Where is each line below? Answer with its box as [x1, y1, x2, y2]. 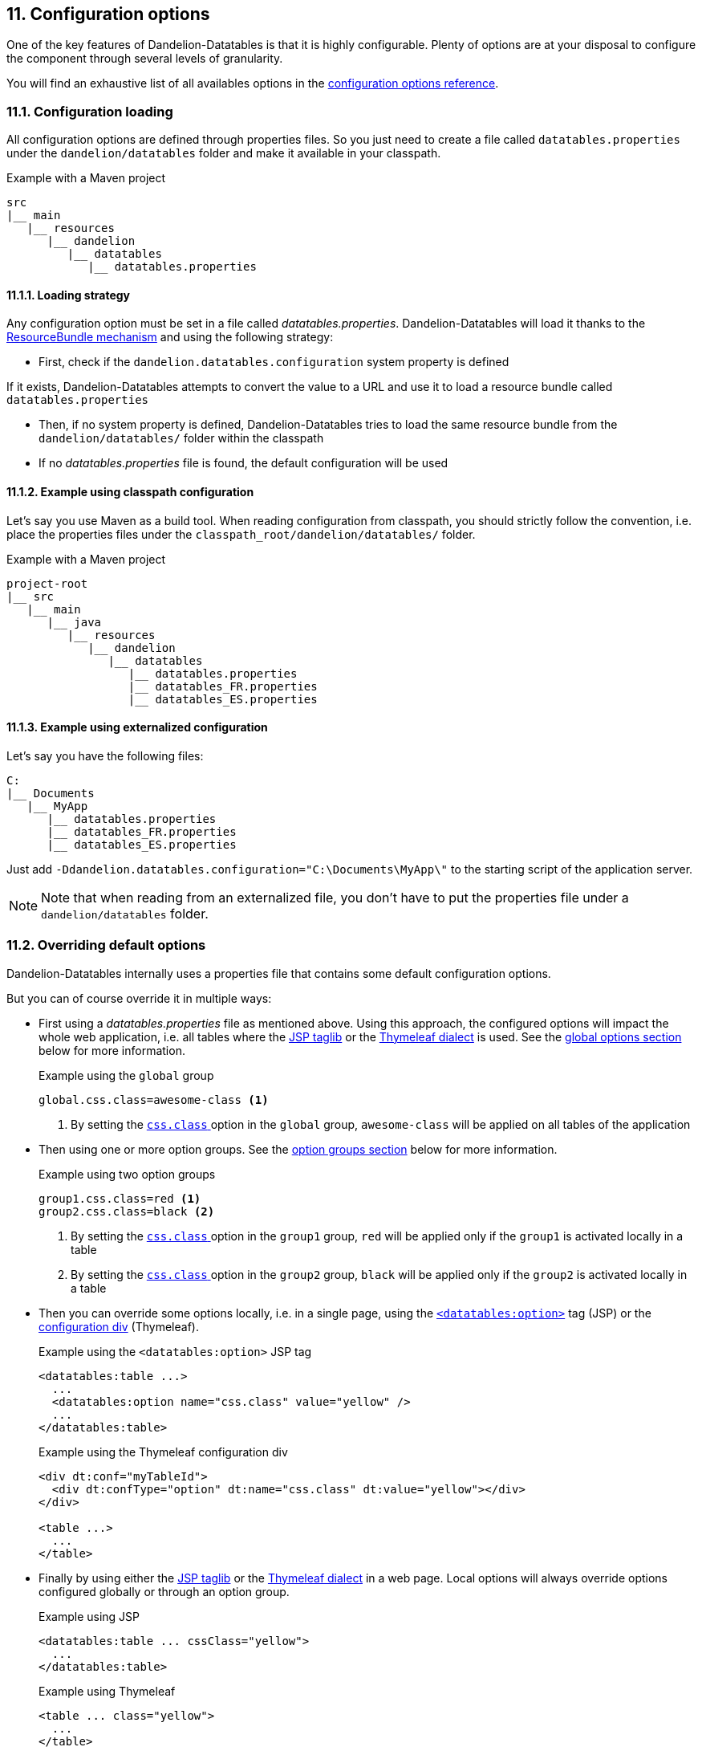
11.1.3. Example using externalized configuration [6, 720, 268, 735]
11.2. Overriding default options [6, 937, 206, 954]
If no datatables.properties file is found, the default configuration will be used [39, 456, 448, 470]
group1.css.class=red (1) [39, 1191, 201, 1205]
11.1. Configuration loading [6, 103, 173, 120]
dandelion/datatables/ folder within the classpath [39, 431, 324, 446]
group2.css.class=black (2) [39, 1204, 215, 1218]
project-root [6, 576, 88, 590]
